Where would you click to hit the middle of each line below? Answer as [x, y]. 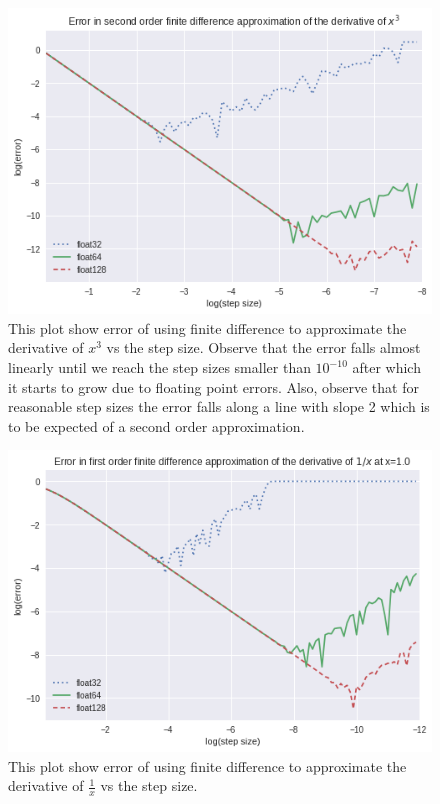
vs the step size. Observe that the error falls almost [263, 347]
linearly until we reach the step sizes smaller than [159, 367]
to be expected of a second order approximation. [156, 425]
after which [386, 367]
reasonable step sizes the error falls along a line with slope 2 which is [219, 406]
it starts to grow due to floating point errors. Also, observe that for [213, 386]
